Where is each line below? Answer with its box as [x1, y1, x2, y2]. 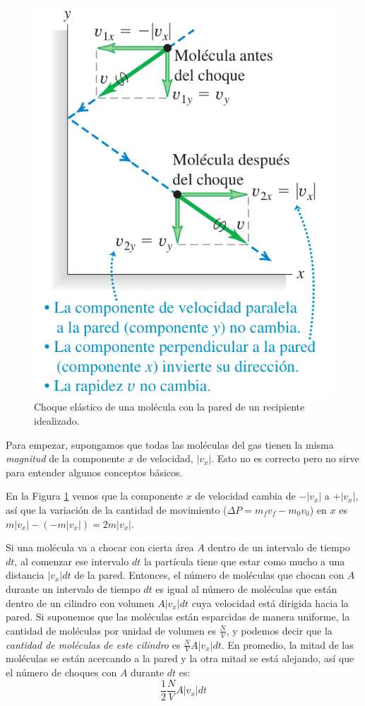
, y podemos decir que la [226, 623, 333, 637]
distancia [6, 567, 44, 582]
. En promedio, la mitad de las [221, 637, 354, 652]
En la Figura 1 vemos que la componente [6, 488, 183, 503]
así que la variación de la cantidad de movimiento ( [6, 502, 227, 517]
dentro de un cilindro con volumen [6, 595, 155, 610]
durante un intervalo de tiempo [6, 581, 140, 596]
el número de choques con [6, 665, 117, 679]
